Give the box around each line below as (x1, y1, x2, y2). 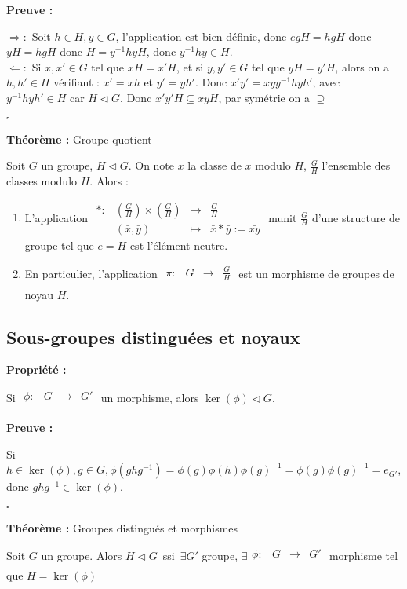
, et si (176, 58, 204, 75)
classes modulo (6, 172, 78, 188)
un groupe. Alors (41, 547, 122, 563)
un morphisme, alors (100, 389, 199, 405)
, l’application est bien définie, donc (115, 27, 287, 44)
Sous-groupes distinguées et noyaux (6, 324, 300, 349)
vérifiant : (53, 74, 100, 90)
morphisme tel (329, 547, 398, 563)
